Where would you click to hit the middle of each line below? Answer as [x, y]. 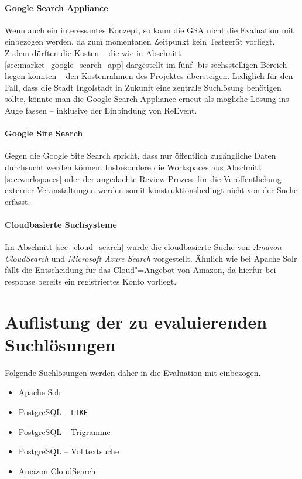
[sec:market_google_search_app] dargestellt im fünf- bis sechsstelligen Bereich [146, 64]
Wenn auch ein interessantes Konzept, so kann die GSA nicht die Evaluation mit [150, 30]
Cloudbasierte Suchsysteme [61, 224]
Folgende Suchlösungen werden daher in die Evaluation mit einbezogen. [133, 372]
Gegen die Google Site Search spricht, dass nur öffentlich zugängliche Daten [140, 155]
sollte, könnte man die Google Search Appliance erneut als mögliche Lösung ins [147, 99]
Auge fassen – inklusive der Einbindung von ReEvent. [101, 110]
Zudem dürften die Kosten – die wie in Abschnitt [93, 52]
